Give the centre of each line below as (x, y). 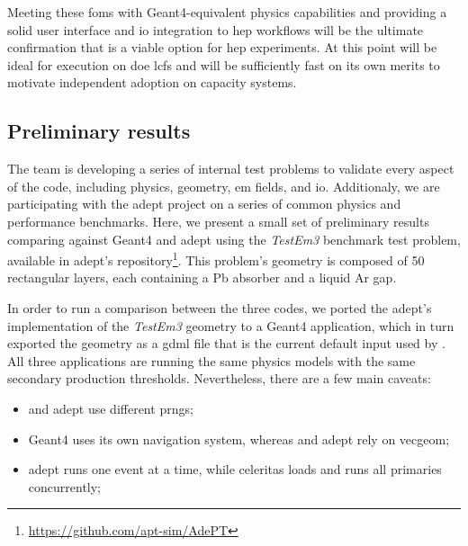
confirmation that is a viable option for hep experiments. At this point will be (222, 47)
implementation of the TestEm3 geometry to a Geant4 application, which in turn (231, 325)
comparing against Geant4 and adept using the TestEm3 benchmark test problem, (234, 239)
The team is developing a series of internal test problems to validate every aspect (231, 169)
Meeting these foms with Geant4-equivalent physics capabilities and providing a (227, 12)
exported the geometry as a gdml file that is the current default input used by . (226, 343)
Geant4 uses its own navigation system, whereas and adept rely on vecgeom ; (239, 439)
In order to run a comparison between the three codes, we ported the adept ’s (220, 307)
